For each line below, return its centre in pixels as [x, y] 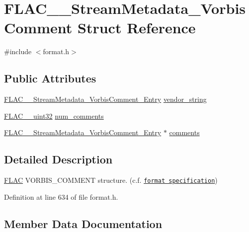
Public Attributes [50, 78]
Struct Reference [137, 28]
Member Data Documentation [83, 223]
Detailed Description [58, 159]
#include [18, 51]
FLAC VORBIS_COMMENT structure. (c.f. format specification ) [111, 180]
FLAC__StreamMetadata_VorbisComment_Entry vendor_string [105, 99]
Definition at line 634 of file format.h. [61, 196]
